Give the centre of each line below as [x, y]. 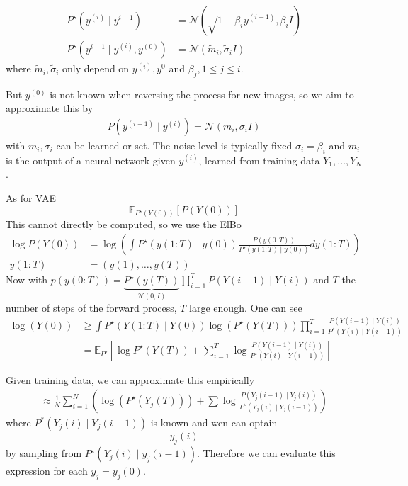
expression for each [47, 471]
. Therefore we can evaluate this [266, 453]
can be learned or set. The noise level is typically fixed [174, 146]
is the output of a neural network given [91, 160]
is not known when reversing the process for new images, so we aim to [202, 94]
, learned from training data [259, 160]
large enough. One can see [246, 307]
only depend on [96, 68]
